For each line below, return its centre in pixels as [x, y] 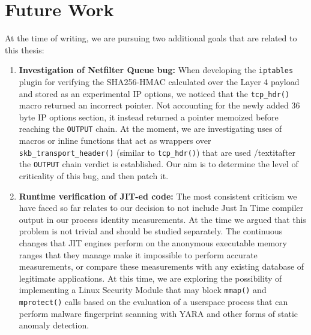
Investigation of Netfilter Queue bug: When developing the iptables [156, 70]
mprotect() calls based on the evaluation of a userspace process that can [153, 301]
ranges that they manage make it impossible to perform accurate [138, 254]
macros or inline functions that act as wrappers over [115, 141]
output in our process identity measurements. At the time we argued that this [162, 219]
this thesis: [25, 49]
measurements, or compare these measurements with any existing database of [162, 266]
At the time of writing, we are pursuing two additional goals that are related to [151, 38]
